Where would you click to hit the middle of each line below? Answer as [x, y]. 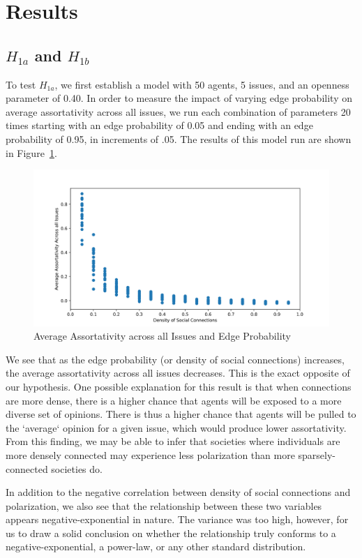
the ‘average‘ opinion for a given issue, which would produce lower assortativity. [176, 427]
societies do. [77, 468]
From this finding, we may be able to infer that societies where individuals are [173, 441]
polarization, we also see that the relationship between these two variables [164, 505]
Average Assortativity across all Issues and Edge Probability [162, 336]
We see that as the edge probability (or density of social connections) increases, [175, 359]
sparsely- [317, 454]
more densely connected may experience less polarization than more [150, 454]
